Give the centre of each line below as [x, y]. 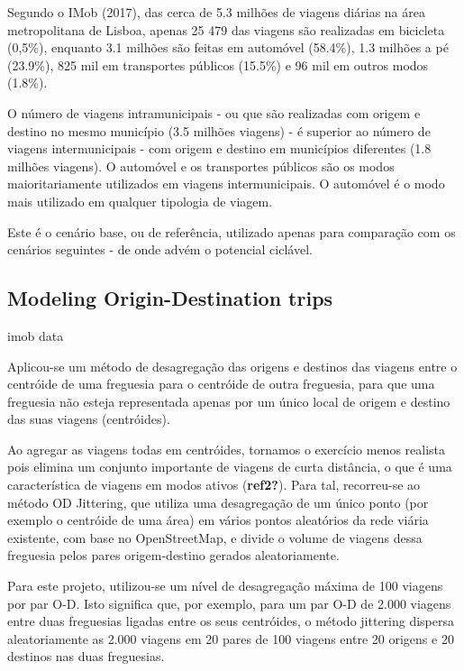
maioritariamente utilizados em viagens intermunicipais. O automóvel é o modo [226, 184]
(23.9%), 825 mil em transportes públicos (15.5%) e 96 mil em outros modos [218, 64]
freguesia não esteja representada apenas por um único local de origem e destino [229, 401]
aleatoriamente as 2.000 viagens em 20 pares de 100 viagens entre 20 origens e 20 [231, 638]
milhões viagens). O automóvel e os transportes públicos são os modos [201, 165]
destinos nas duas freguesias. [86, 656]
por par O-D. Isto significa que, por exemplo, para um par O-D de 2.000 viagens [229, 603]
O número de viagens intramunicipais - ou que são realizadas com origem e [214, 112]
